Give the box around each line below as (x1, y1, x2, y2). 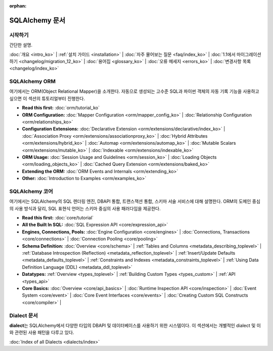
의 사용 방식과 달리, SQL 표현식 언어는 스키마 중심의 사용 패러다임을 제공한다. (9, 205, 161, 211)
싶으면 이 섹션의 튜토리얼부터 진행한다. (9, 95, 85, 101)
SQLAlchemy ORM (9, 78, 56, 85)
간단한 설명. (9, 42, 33, 48)
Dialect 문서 (9, 312, 38, 319)
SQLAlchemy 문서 (9, 16, 66, 25)
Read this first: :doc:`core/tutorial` (22, 215, 94, 221)
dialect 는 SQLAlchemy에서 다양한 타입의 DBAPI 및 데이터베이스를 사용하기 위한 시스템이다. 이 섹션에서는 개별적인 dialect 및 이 (9, 322, 261, 328)
